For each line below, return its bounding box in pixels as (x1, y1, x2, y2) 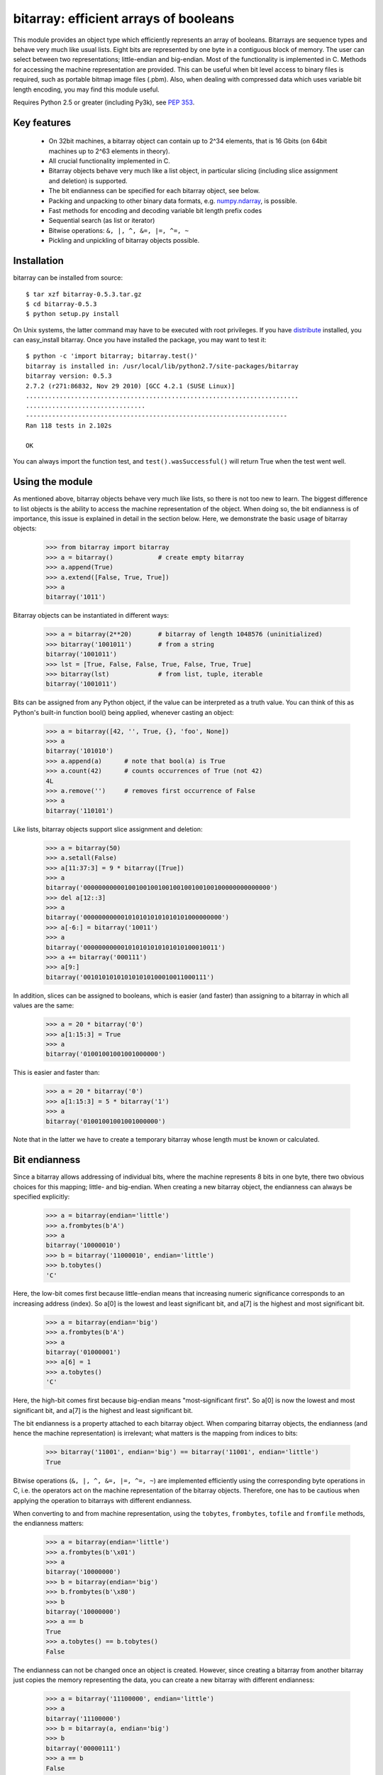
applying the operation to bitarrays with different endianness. (13, 1496, 192, 1504)
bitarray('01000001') (45, 1348, 121, 1356)
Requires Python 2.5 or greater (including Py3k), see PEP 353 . (13, 98, 195, 106)
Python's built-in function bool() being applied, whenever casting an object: (13, 708, 234, 716)
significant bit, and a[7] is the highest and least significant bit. (13, 1406, 193, 1414)
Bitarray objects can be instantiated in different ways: (13, 611, 170, 620)
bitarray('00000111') (45, 1744, 121, 1752)
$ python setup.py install (26, 310, 120, 318)
